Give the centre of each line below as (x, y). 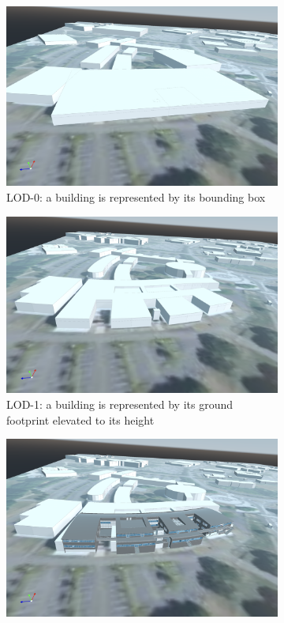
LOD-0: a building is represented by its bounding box (136, 197)
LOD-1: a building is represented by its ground (120, 404)
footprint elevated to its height (80, 419)
